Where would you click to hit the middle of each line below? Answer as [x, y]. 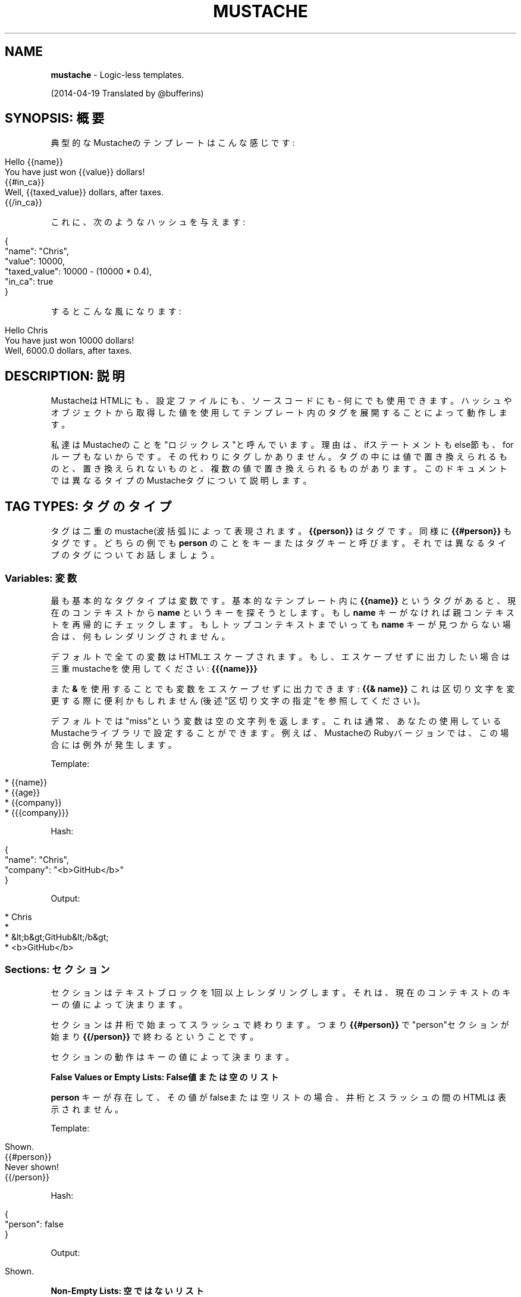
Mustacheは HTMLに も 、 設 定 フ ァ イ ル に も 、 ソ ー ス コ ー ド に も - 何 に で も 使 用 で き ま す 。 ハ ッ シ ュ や [281, 401]
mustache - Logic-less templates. [117, 74]
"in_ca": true [29, 282]
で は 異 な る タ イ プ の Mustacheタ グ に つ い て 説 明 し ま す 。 [181, 481]
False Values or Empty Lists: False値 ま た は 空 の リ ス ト [165, 1077]
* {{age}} [23, 792]
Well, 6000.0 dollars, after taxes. [68, 351]
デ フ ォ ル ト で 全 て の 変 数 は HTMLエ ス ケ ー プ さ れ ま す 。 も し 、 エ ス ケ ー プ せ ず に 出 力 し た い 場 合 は [280, 656]
